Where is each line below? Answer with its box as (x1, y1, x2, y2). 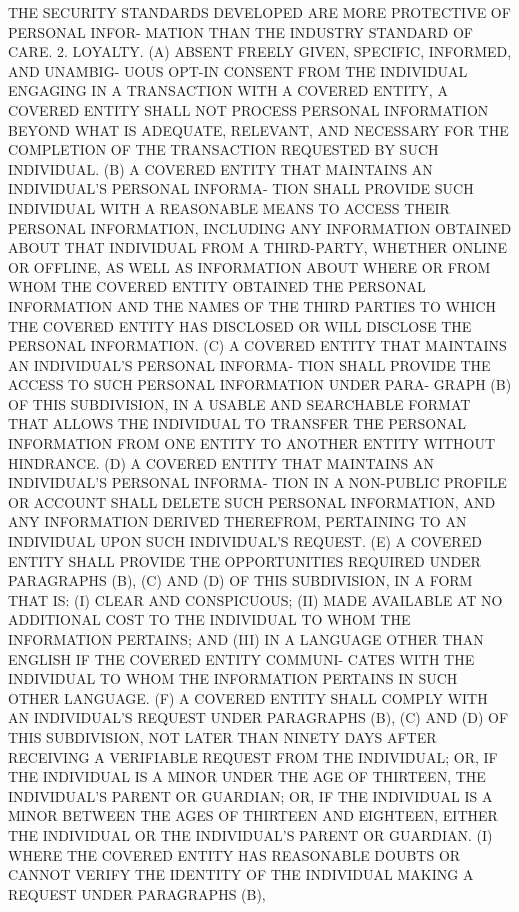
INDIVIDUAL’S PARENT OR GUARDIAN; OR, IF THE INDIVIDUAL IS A (8, 785, 493, 806)
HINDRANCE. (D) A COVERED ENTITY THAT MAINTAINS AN (8, 452, 435, 473)
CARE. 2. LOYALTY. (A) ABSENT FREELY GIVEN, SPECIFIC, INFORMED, (8, 41, 512, 62)
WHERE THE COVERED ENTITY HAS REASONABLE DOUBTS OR (8, 844, 461, 865)
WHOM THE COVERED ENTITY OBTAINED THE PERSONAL (8, 276, 426, 297)
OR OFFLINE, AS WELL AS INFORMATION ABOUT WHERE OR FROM (8, 256, 491, 277)
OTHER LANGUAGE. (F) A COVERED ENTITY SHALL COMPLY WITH (8, 687, 488, 708)
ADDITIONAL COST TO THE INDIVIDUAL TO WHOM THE (8, 609, 411, 630)
